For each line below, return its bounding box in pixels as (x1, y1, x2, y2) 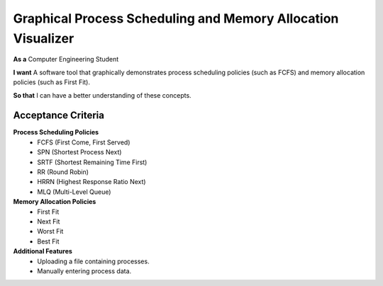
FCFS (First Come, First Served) (37, 138, 131, 147)
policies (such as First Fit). (13, 78, 91, 86)
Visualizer (13, 30, 74, 46)
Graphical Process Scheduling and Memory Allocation (13, 11, 339, 26)
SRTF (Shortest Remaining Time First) (37, 158, 148, 166)
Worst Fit (37, 227, 64, 236)
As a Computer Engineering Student (13, 55, 119, 64)
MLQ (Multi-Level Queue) (37, 188, 111, 196)
